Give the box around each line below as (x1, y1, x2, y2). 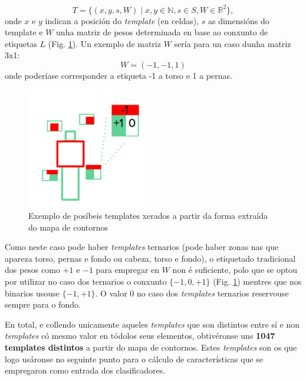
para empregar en (96, 264, 160, 276)
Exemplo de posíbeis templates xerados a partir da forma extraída (28, 209, 268, 222)
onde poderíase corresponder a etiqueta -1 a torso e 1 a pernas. (5, 69, 232, 81)
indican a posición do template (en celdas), (45, 14, 199, 26)
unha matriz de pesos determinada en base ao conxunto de (56, 26, 268, 38)
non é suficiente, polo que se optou (172, 264, 297, 276)
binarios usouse (5, 286, 60, 299)
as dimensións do (208, 14, 269, 26)
